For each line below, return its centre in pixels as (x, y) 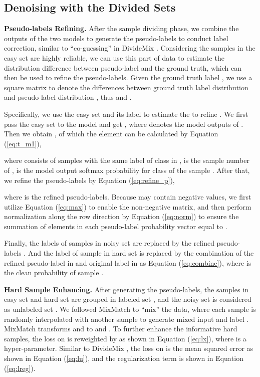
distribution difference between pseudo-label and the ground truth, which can (123, 67)
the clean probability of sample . (54, 272)
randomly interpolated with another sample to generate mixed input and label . (126, 319)
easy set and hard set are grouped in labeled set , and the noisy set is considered (128, 299)
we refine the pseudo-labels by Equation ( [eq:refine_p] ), (89, 180)
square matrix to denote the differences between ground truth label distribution (126, 87)
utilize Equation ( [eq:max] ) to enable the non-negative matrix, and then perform (128, 206)
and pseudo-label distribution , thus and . (68, 97)
